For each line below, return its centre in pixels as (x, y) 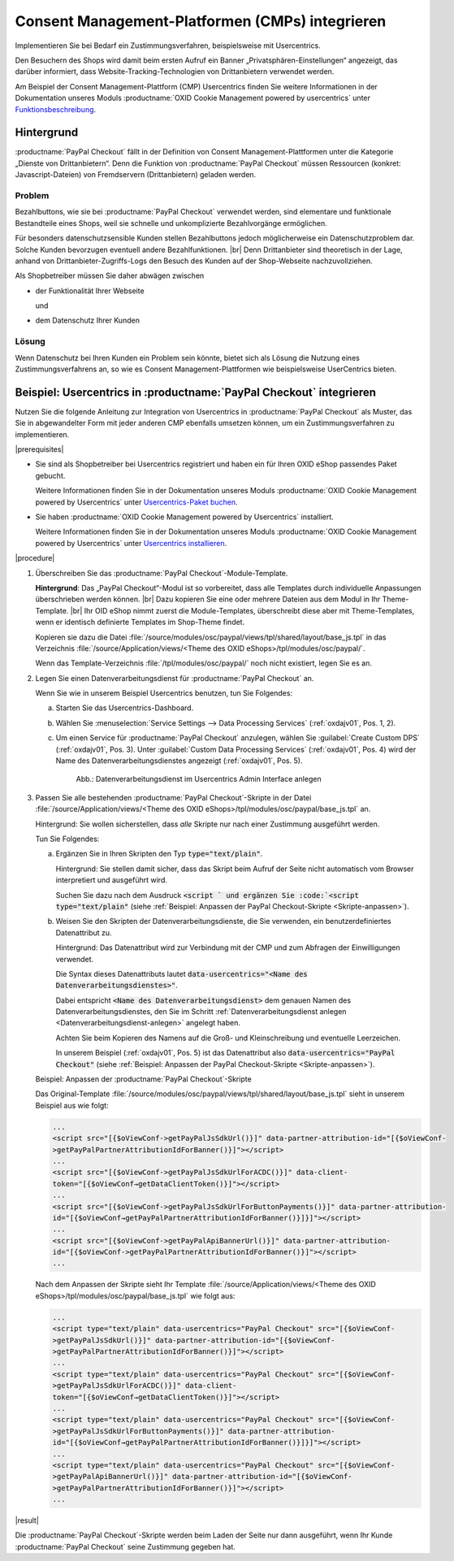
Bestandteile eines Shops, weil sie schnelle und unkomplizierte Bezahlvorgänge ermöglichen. (171, 223)
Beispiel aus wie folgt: (72, 1105)
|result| (27, 1520)
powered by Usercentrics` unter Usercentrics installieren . (131, 543)
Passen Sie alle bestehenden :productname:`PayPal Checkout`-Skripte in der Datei (173, 797)
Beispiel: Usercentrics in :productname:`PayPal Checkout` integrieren (196, 392)
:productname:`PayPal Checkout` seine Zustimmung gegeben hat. (125, 1546)
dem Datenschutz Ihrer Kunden (87, 320)
